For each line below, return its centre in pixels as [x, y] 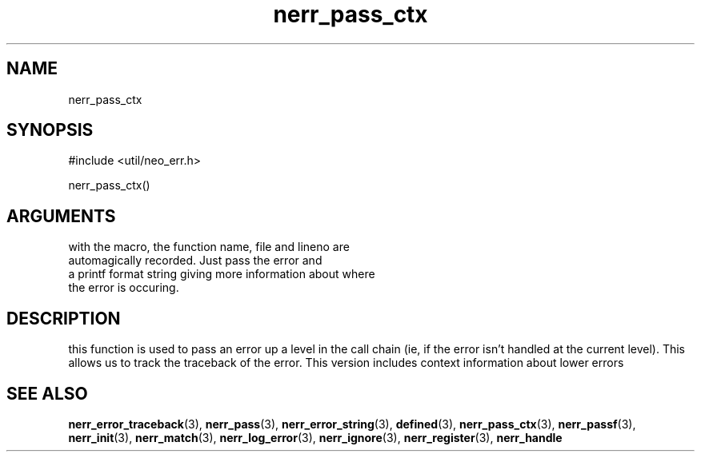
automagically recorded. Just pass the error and [195, 261]
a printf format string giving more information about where [222, 274]
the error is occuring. [124, 288]
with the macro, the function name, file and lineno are [209, 247]
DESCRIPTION [64, 318]
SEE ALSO [47, 393]
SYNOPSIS [50, 130]
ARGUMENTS [61, 216]
